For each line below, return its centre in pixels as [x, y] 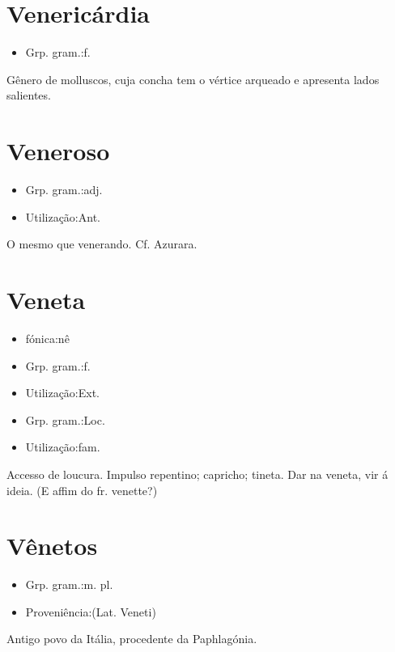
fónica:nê [47, 338]
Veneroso [58, 151]
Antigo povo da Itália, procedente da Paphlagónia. [132, 639]
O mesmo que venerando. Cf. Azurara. [102, 244]
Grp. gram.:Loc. [65, 419]
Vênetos [52, 546]
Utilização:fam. [63, 447]
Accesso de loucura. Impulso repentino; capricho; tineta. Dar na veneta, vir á [197, 474]
